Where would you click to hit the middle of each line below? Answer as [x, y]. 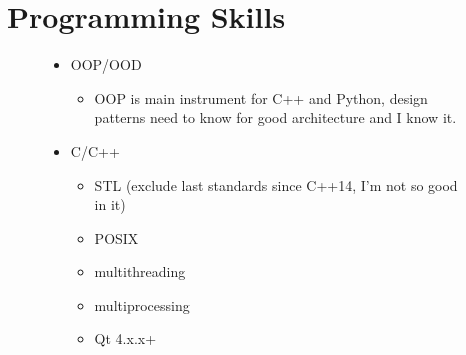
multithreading [140, 271]
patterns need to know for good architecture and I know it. [275, 117]
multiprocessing [142, 304]
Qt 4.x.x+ [125, 338]
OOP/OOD [106, 64]
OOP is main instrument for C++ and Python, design [261, 97]
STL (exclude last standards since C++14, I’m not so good [276, 184]
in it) [110, 204]
